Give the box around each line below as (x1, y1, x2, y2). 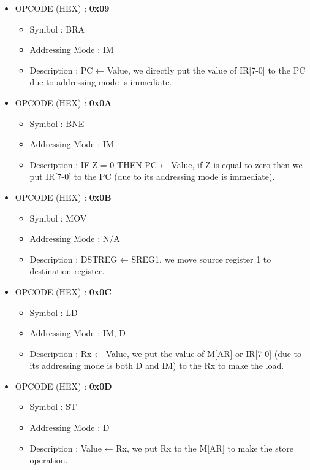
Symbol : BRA (29, 22, 85, 35)
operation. (29, 453, 68, 466)
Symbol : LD (29, 306, 78, 318)
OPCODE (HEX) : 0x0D (15, 379, 112, 392)
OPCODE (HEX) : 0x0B (15, 190, 112, 203)
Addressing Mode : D (29, 421, 110, 434)
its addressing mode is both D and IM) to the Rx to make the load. (29, 359, 284, 372)
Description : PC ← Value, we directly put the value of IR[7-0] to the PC (29, 63, 306, 76)
